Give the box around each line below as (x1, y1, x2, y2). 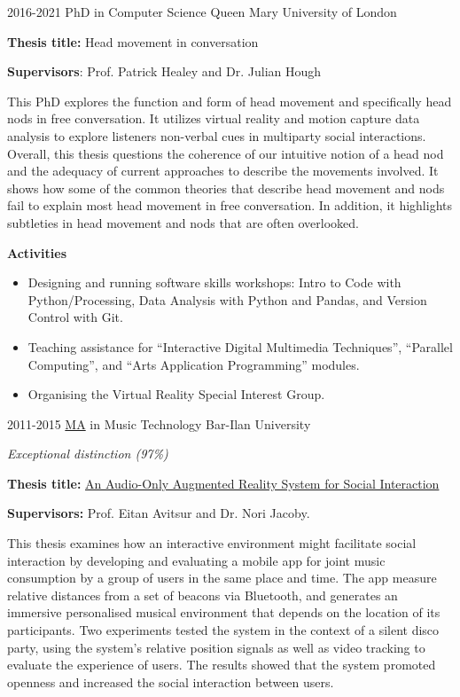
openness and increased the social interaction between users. (7, 672, 334, 691)
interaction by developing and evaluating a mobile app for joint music (7, 551, 386, 569)
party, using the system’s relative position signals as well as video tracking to (7, 638, 425, 656)
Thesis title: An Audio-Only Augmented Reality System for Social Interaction (7, 474, 440, 492)
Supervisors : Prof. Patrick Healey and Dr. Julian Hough (7, 62, 322, 81)
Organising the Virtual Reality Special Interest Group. (27, 385, 325, 403)
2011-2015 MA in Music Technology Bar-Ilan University (7, 414, 311, 433)
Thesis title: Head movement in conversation (7, 32, 259, 51)
